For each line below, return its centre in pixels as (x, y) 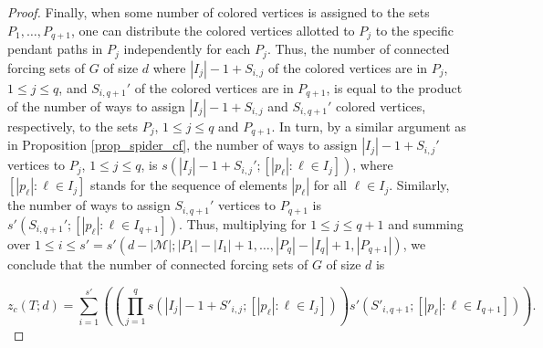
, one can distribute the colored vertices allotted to (213, 30)
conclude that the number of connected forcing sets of (158, 264)
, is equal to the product (394, 87)
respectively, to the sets (73, 126)
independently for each (187, 49)
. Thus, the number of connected (358, 49)
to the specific (414, 30)
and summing (426, 223)
